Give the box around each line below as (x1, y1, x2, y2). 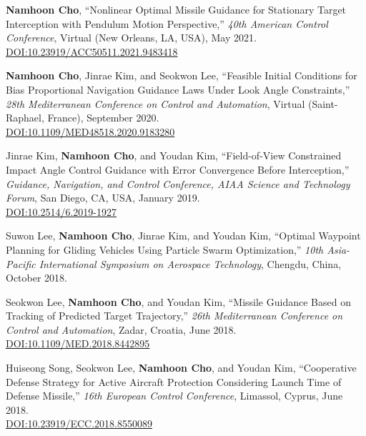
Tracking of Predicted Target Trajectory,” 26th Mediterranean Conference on (6, 308, 343, 323)
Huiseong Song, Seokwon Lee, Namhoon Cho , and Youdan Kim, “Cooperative (6, 360, 357, 375)
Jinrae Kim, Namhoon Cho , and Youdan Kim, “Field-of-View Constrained (6, 148, 342, 163)
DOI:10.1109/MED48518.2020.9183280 (6, 124, 175, 139)
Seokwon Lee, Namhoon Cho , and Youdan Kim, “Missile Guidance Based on (6, 294, 351, 309)
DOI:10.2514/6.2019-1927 (6, 204, 117, 219)
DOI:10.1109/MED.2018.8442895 (6, 336, 150, 351)
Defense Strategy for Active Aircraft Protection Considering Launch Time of (6, 374, 342, 389)
